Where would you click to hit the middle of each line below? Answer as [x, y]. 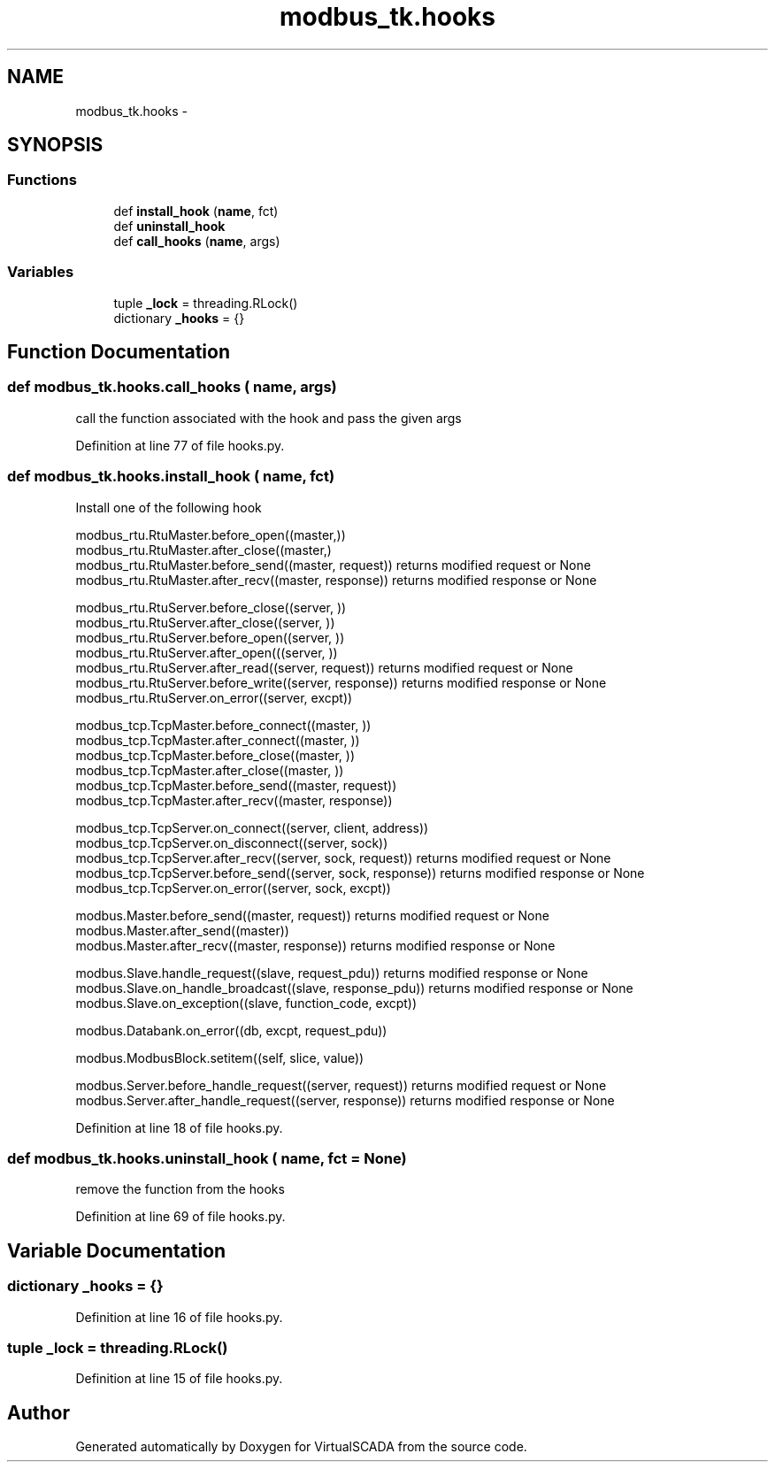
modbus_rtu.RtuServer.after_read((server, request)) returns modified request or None [324, 667]
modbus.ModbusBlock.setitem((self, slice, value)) [220, 1058]
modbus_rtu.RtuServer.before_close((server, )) [211, 607]
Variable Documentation [117, 1250]
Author [38, 1412]
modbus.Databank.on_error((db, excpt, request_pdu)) [231, 1030]
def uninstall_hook [169, 226]
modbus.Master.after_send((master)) [182, 930]
